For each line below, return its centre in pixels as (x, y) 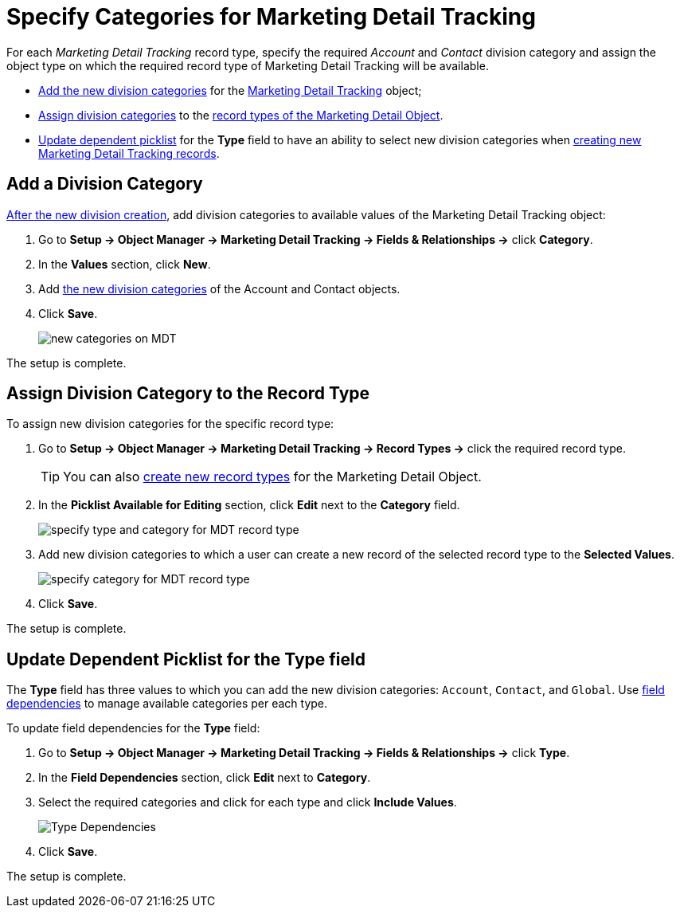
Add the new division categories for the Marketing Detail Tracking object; (230, 90)
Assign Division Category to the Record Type (188, 394)
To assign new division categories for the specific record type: (170, 424)
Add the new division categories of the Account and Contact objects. (219, 288)
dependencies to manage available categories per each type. (167, 704)
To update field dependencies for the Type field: (133, 728)
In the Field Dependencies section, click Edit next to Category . (205, 778)
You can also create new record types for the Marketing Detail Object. (272, 477)
